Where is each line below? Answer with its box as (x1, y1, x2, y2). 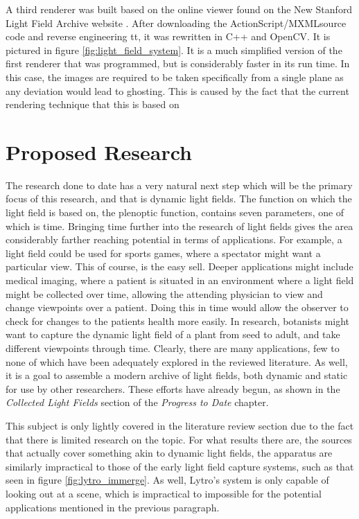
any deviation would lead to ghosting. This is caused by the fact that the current (6, 83, 349, 98)
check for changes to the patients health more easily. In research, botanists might (6, 313, 350, 328)
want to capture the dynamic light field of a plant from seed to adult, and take (6, 327, 340, 342)
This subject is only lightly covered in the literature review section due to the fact (6, 418, 354, 432)
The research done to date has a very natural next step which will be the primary (6, 177, 353, 192)
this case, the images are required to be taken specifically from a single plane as (6, 69, 344, 84)
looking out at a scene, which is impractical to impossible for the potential (6, 486, 322, 500)
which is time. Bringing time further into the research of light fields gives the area (6, 218, 353, 233)
